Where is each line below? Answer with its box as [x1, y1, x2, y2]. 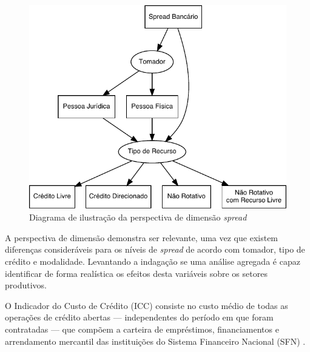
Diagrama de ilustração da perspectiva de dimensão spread [29, 211, 247, 224]
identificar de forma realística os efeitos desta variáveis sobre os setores [5, 267, 268, 279]
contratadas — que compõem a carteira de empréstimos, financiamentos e [5, 323, 279, 336]
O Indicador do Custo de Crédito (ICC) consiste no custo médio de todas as [5, 299, 288, 311]
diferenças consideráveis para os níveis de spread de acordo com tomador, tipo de [5, 243, 305, 256]
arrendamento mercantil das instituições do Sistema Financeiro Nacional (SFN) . [5, 334, 306, 347]
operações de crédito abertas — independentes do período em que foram [5, 311, 274, 324]
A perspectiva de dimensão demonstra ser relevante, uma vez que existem [5, 231, 278, 244]
